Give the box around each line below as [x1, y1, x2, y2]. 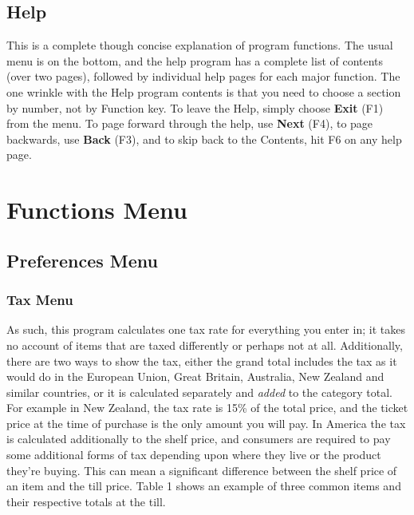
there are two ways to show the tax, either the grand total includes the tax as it [6, 352, 397, 369]
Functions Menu [6, 193, 187, 226]
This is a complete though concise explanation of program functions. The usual [6, 37, 393, 53]
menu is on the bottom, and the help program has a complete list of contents [6, 52, 384, 69]
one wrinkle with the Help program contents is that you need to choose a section [6, 83, 401, 100]
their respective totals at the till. [6, 493, 166, 509]
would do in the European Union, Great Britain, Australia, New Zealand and [6, 368, 384, 385]
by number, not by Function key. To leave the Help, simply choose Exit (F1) [6, 99, 384, 116]
